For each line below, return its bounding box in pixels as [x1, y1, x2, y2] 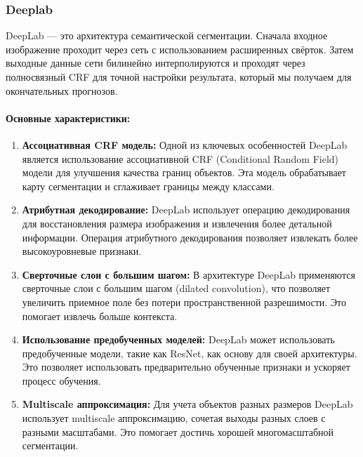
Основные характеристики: [6, 110, 131, 125]
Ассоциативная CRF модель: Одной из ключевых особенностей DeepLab [22, 137, 348, 152]
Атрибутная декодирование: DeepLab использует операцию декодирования [22, 202, 350, 217]
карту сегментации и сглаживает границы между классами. [22, 178, 275, 193]
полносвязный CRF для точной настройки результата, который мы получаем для [6, 69, 352, 84]
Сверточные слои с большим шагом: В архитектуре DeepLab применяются [22, 267, 355, 282]
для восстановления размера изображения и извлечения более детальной [22, 216, 332, 230]
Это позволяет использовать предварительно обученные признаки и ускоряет [22, 359, 350, 374]
